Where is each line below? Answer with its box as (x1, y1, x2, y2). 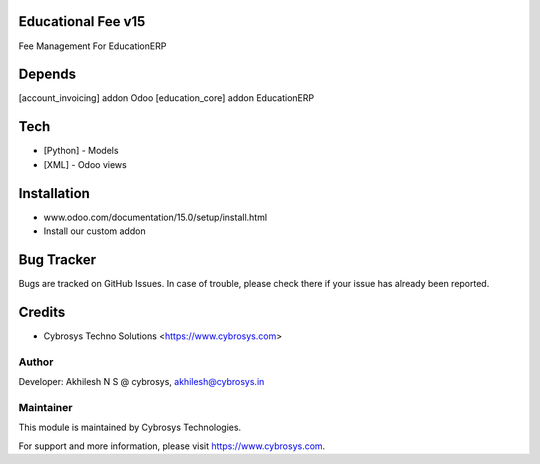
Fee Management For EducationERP (18, 40, 167, 52)
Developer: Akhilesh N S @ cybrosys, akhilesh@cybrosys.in (18, 375, 265, 387)
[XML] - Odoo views (43, 158, 127, 170)
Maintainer (18, 400, 73, 414)
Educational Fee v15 (18, 13, 146, 30)
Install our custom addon (43, 225, 146, 237)
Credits (18, 303, 66, 320)
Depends (18, 66, 77, 83)
